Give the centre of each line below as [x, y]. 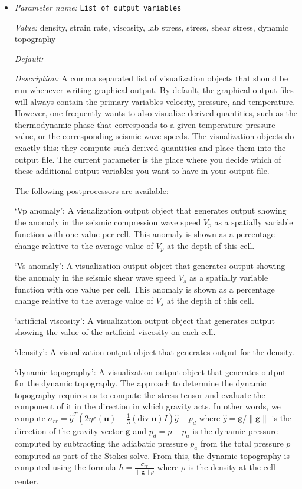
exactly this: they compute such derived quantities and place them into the [150, 147]
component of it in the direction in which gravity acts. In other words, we [147, 406]
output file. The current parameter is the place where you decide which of [148, 159]
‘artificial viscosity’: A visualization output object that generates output [145, 320]
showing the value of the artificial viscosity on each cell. [115, 332]
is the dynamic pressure [235, 431]
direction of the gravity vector [69, 431]
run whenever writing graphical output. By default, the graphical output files [154, 90]
